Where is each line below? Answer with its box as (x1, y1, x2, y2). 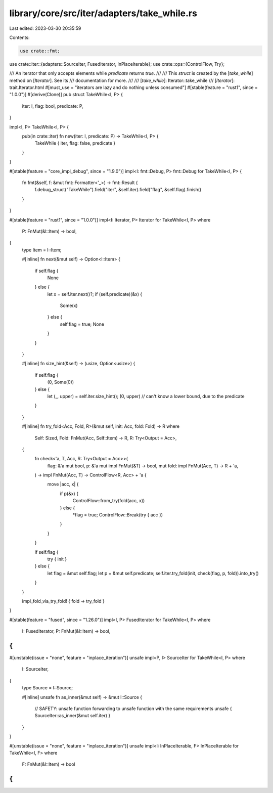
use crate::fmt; (20, 48, 61, 54)
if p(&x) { (60, 491, 78, 497)
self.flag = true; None (60, 321, 105, 327)
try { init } (47, 556, 67, 562)
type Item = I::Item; (22, 247, 62, 253)
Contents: (9, 34, 30, 40)
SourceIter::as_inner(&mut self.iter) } (34, 713, 111, 719)
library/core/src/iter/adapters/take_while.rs (9, 8, 197, 19)
